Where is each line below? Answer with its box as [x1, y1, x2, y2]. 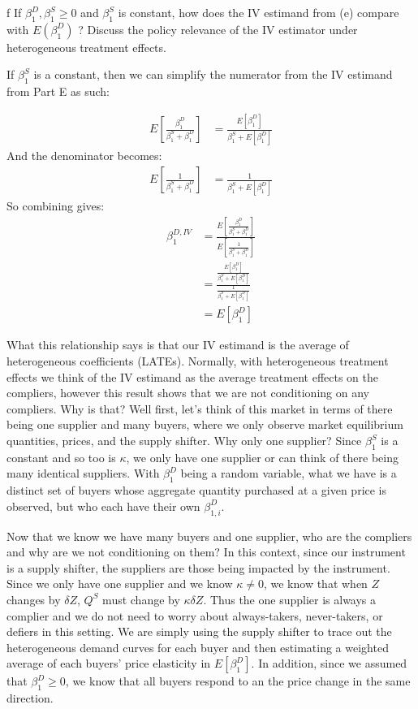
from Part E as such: [6, 83, 110, 100]
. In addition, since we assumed [251, 655, 407, 672]
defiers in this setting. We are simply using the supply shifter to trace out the [6, 623, 392, 640]
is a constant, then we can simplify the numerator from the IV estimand [33, 66, 393, 83]
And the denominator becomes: [6, 147, 162, 164]
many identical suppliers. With [6, 465, 160, 482]
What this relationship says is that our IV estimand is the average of [6, 336, 349, 353]
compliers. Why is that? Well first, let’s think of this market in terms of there [6, 400, 393, 417]
